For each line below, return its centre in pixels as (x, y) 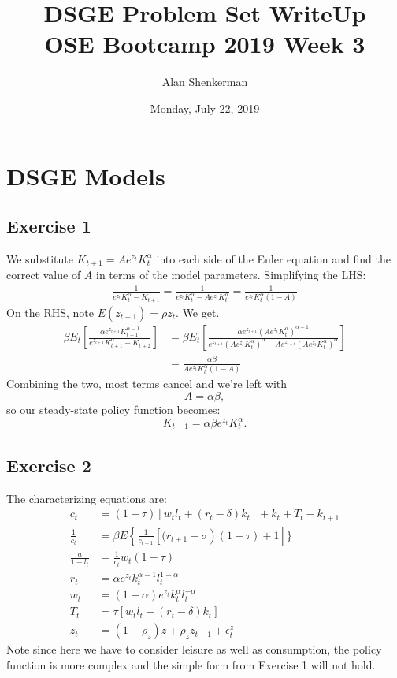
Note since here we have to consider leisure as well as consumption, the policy (194, 649)
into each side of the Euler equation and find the (273, 258)
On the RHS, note (50, 312)
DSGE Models (86, 175)
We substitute (40, 258)
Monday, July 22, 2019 (205, 108)
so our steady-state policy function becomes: (113, 409)
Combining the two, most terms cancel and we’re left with (147, 384)
